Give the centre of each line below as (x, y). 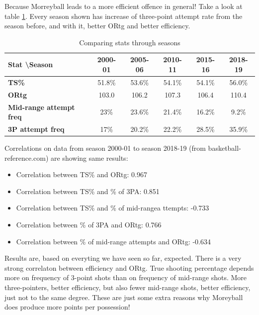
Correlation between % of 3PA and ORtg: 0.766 (89, 224)
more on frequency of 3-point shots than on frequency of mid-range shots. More (126, 277)
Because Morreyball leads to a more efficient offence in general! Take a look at (124, 6)
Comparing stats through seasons (130, 42)
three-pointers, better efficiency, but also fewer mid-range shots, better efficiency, (128, 287)
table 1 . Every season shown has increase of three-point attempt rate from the (124, 16)
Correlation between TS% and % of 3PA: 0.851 (88, 191)
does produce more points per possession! (67, 307)
